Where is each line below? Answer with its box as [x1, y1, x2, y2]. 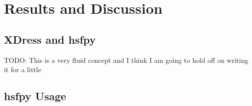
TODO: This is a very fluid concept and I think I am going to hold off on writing [4, 54, 249, 65]
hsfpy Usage [4, 88, 66, 104]
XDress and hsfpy [4, 31, 96, 47]
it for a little [4, 64, 41, 75]
